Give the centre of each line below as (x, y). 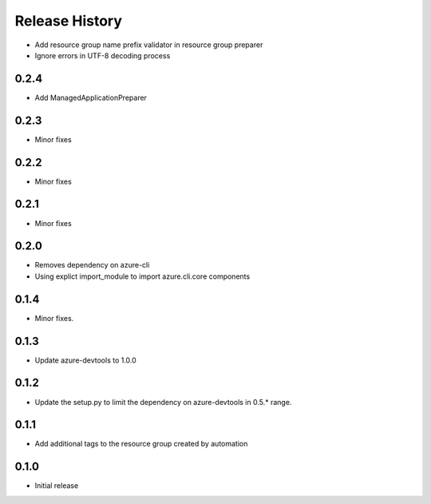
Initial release (57, 486)
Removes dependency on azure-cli (92, 265)
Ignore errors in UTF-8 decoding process (103, 55)
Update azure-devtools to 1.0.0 (86, 360)
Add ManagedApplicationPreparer (91, 97)
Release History (69, 21)
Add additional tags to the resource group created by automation (141, 444)
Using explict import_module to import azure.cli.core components (142, 276)
